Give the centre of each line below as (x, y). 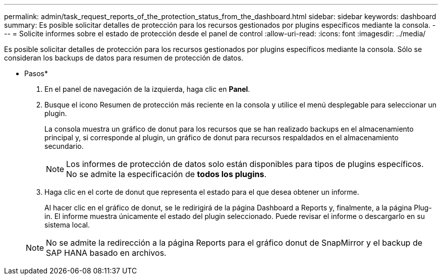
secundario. (64, 146)
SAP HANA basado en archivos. (106, 253)
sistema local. (67, 225)
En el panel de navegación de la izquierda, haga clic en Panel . (147, 89)
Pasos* (36, 73)
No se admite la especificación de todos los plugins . (167, 174)
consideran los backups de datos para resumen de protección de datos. (124, 58)
